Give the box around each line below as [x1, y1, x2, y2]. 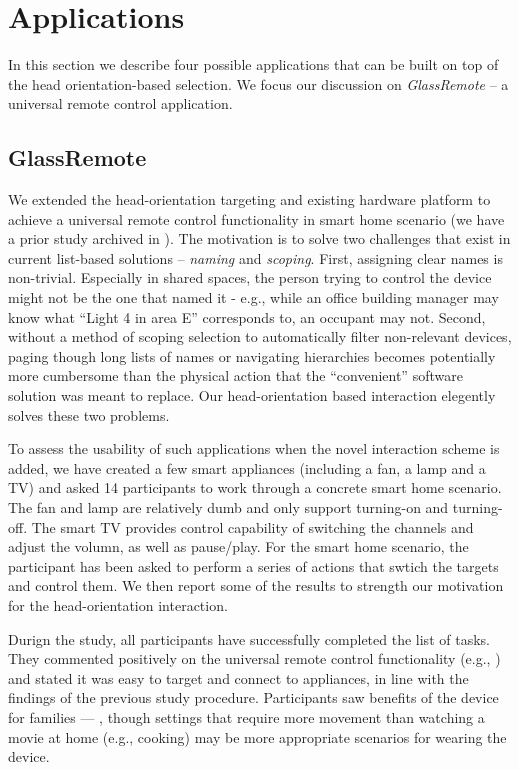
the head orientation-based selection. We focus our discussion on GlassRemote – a [8, 73, 509, 94]
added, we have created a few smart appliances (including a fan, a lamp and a [8, 457, 486, 478]
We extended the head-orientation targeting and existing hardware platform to [8, 189, 491, 210]
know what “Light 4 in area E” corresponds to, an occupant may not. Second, [8, 306, 486, 327]
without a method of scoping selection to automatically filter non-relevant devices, [8, 326, 512, 347]
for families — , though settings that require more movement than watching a [8, 706, 485, 727]
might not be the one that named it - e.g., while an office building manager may [8, 287, 499, 308]
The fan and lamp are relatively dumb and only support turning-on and [8, 497, 449, 518]
